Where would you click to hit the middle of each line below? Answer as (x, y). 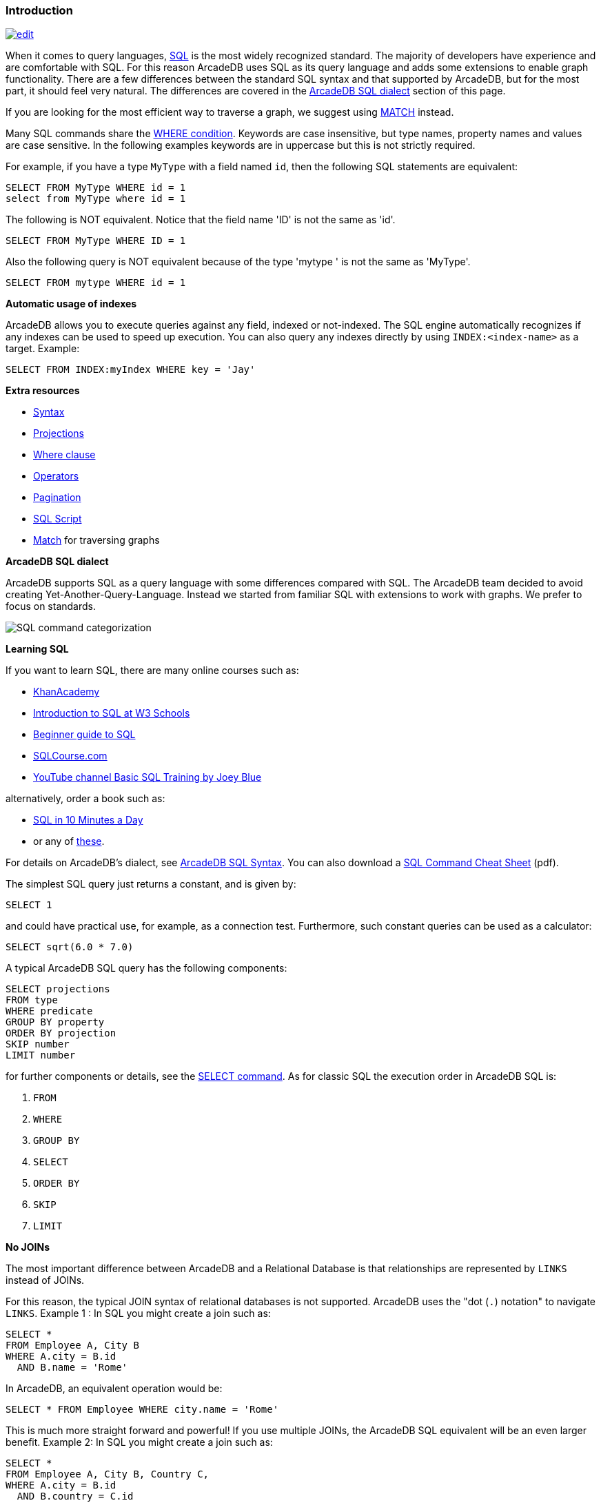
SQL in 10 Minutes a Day (88, 820)
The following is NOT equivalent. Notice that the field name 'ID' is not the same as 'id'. (201, 220)
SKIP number (38, 1044)
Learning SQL (37, 649)
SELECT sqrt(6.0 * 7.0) (70, 947)
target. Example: (43, 349)
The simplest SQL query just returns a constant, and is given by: (151, 884)
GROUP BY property (55, 1022)
